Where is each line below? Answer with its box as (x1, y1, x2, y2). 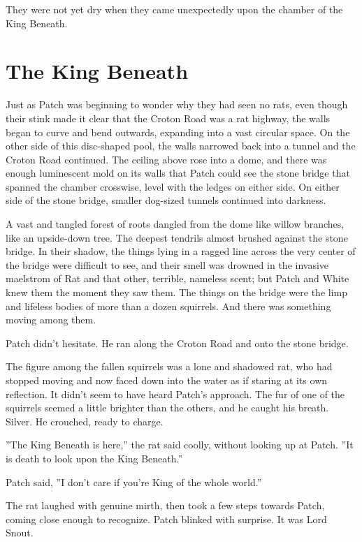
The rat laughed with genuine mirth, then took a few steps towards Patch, (6, 498, 325, 513)
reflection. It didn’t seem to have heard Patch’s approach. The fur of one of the (6, 386, 345, 401)
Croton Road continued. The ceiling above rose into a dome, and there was (6, 152, 327, 166)
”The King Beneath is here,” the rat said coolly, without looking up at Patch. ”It (6, 437, 354, 452)
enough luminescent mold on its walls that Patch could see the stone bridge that (6, 166, 350, 180)
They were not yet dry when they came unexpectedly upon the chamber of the (6, 2, 343, 16)
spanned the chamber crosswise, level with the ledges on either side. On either (6, 179, 340, 193)
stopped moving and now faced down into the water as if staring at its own (6, 373, 328, 387)
